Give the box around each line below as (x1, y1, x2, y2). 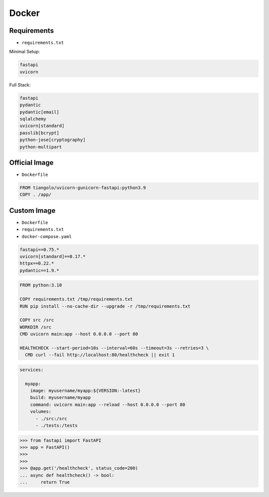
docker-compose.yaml (21, 234, 72, 239)
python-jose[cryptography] (19, 137, 86, 143)
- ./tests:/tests (35, 423, 78, 428)
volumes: (30, 409, 52, 414)
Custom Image (9, 206, 56, 215)
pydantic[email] (19, 109, 60, 115)
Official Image (9, 158, 54, 167)
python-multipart (19, 144, 62, 149)
